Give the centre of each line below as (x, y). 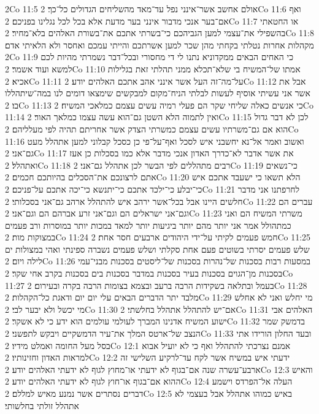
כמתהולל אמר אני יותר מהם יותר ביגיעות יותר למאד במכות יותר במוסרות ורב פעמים (148, 225)
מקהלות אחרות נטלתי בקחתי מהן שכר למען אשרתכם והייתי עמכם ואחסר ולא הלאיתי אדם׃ (159, 44)
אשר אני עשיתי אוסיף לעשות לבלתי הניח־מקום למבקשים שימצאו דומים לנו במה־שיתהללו (158, 93)
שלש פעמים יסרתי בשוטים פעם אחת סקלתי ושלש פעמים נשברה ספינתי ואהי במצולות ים (157, 249)
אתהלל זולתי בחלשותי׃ (42, 405)
